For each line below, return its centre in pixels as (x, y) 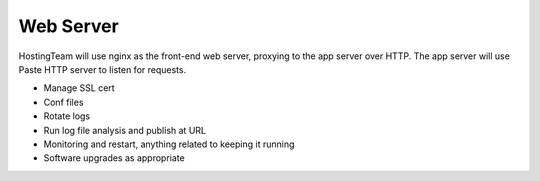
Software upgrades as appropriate (114, 158)
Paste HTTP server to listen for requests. (102, 69)
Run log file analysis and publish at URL (125, 130)
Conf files (63, 102)
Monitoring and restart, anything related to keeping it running (169, 144)
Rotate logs (67, 116)
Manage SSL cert (79, 88)
